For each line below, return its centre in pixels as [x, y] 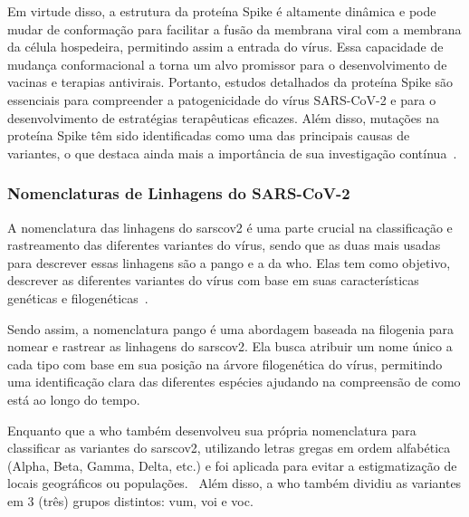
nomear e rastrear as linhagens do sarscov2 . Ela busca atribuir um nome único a [230, 346]
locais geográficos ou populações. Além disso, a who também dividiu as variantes [234, 483]
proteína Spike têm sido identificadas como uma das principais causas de [209, 135]
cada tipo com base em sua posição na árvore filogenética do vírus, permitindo [225, 364]
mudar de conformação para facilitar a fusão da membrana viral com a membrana [234, 29]
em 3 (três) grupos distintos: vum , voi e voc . [130, 500]
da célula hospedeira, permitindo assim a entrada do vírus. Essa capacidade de [225, 47]
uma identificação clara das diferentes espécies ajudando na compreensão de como [234, 382]
